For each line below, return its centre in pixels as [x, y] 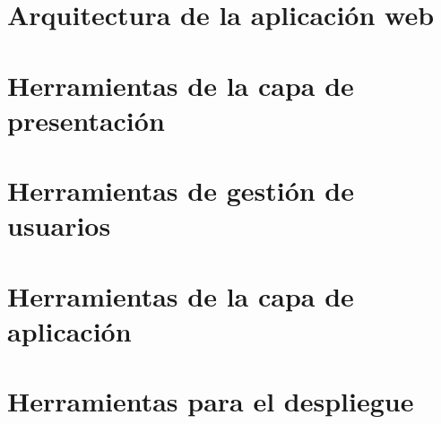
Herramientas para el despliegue [211, 401]
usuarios [59, 225]
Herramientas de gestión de [181, 190]
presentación [86, 120]
